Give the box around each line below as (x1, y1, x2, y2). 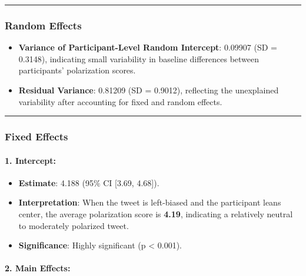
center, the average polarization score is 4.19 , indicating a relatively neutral (18, 208, 293, 220)
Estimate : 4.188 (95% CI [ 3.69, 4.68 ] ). (18, 176, 159, 189)
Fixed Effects (5, 129, 68, 144)
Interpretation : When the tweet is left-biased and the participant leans (18, 196, 281, 208)
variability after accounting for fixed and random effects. (18, 95, 222, 107)
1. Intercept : (5, 154, 56, 166)
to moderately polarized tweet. (18, 219, 129, 231)
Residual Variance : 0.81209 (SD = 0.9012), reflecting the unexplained (18, 84, 279, 96)
